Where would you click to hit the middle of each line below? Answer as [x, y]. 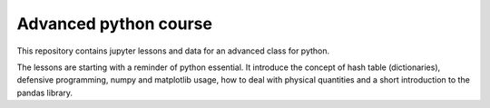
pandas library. [44, 93]
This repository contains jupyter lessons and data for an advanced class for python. [173, 51]
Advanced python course [115, 24]
